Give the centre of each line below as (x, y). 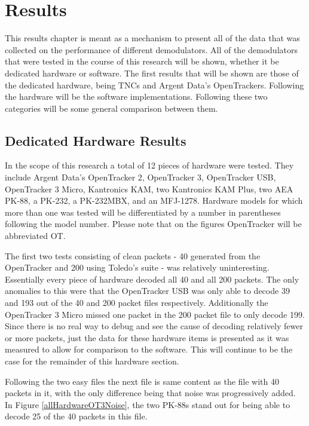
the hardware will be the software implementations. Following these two (136, 96)
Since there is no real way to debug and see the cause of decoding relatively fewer (154, 326)
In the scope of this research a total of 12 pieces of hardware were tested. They (149, 165)
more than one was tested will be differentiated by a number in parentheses (143, 212)
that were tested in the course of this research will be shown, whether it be (142, 61)
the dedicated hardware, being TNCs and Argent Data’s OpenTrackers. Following (154, 85)
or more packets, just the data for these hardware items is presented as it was (147, 337)
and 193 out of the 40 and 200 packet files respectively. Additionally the (137, 303)
